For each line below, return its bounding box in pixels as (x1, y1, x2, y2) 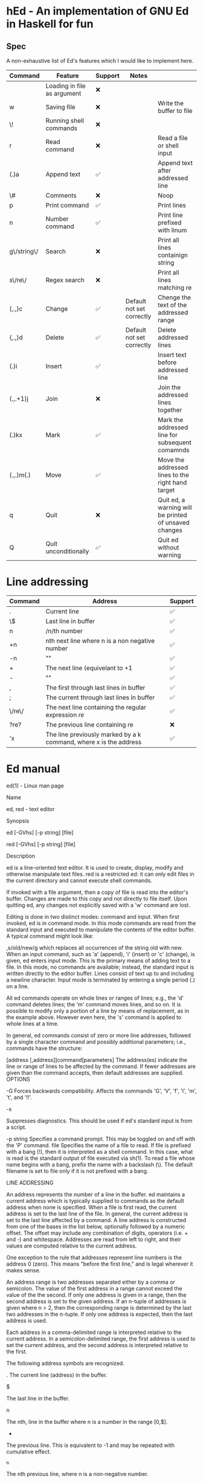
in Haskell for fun (6, 17, 94, 31)
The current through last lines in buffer (45, 693, 155, 702)
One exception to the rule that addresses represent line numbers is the (6, 1254, 182, 1261)
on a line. (6, 982, 29, 989)
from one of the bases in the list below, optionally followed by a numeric (6, 1223, 185, 1230)
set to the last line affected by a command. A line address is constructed (6, 1216, 186, 1223)
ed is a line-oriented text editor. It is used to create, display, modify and (6, 864, 184, 871)
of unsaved (158, 519, 190, 526)
